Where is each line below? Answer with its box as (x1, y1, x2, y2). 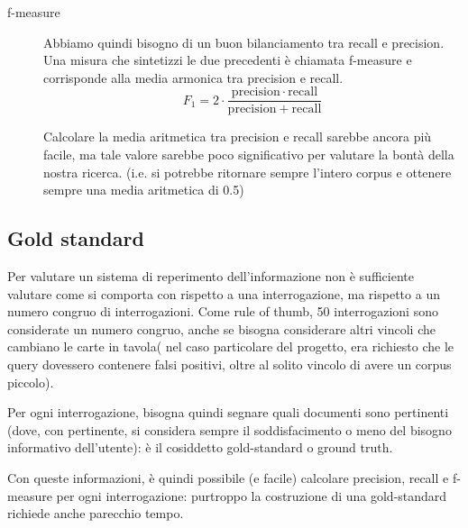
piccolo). (7, 372, 54, 391)
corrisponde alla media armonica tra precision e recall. (43, 68, 344, 86)
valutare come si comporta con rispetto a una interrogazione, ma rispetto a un (7, 284, 440, 303)
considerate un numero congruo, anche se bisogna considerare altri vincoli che (7, 319, 436, 338)
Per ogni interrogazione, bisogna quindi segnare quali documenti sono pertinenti (7, 403, 449, 422)
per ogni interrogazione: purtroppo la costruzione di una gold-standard (56, 486, 447, 505)
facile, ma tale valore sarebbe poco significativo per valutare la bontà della (43, 145, 454, 164)
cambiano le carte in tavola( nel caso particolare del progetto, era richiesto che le (7, 337, 454, 356)
